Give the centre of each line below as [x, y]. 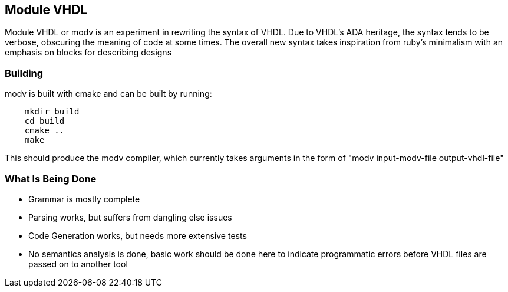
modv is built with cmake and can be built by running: [108, 94]
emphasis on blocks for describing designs [88, 53]
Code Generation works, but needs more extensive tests [138, 235]
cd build [44, 121]
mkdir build [52, 112]
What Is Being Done [51, 178]
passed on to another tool [78, 264]
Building [24, 73]
